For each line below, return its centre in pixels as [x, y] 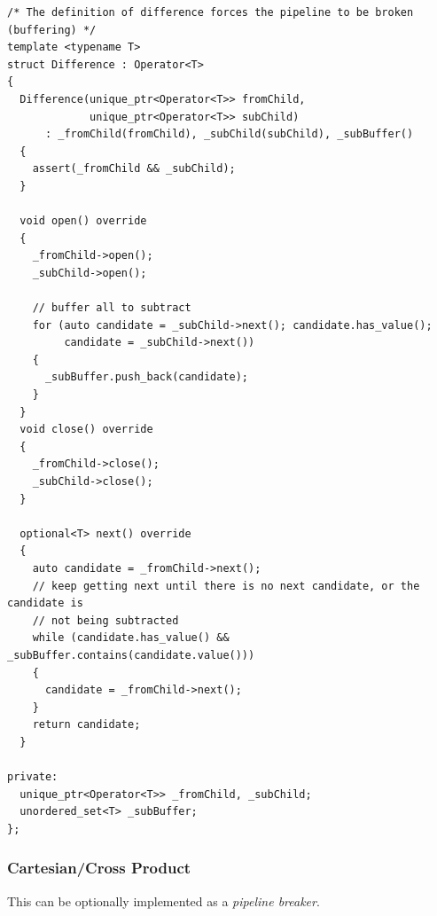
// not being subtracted [105, 620]
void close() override [86, 430]
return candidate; [86, 725]
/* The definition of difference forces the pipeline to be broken [211, 12]
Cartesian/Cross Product [99, 868]
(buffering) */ [52, 30]
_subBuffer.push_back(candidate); [147, 377]
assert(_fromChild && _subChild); [134, 169]
